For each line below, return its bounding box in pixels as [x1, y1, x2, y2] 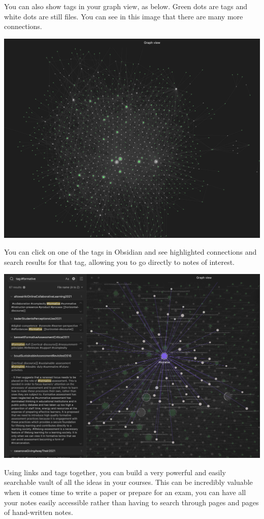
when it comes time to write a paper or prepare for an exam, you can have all [4, 486, 246, 497]
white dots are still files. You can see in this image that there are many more [4, 11, 243, 21]
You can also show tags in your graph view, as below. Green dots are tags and [4, 1, 248, 11]
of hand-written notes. [4, 507, 73, 517]
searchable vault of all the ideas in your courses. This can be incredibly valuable [4, 477, 253, 487]
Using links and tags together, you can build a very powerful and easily [4, 467, 226, 477]
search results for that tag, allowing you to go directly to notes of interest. [4, 256, 235, 267]
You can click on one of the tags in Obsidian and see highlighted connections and [4, 247, 257, 257]
